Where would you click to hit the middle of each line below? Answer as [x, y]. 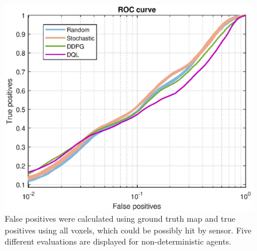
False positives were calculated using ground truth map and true [120, 219]
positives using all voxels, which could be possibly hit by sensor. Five [128, 230]
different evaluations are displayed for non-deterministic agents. [118, 241]
